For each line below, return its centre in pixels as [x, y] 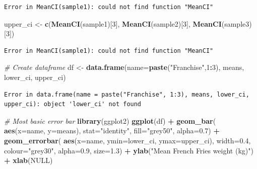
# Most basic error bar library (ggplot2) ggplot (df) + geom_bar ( [110, 120]
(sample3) [237, 23]
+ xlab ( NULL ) [28, 160]
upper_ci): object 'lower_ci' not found [73, 104]
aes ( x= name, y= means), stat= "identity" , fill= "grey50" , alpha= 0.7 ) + [112, 131]
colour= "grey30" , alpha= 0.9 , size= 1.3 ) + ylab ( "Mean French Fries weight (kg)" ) [129, 150]
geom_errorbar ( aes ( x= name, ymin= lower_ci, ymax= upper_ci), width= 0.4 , [127, 140]
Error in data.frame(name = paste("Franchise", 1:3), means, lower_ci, [127, 94]
